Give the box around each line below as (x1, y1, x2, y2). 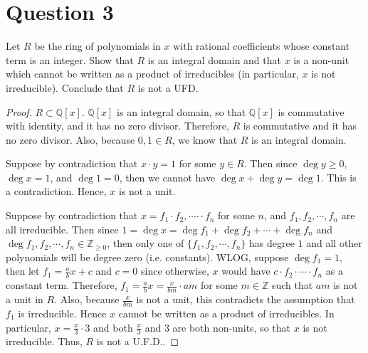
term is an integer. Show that (6, 52, 134, 67)
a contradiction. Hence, (6, 184, 107, 199)
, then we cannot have (119, 169, 216, 184)
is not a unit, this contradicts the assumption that (136, 292, 355, 307)
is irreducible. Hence (18, 305, 107, 320)
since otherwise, (141, 263, 209, 278)
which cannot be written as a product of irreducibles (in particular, (6, 66, 299, 81)
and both (93, 320, 133, 334)
